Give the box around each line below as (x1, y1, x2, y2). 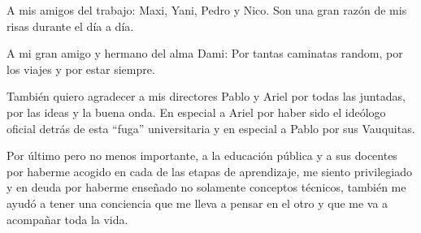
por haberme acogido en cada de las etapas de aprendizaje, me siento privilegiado (7, 162, 412, 179)
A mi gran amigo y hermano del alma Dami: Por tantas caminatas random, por (7, 45, 403, 62)
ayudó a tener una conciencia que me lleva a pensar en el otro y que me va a (7, 194, 388, 211)
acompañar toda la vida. (7, 210, 128, 227)
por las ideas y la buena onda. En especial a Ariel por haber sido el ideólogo (7, 103, 386, 120)
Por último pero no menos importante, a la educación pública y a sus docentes (7, 147, 397, 164)
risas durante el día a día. (7, 17, 134, 34)
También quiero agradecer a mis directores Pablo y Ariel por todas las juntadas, (7, 88, 406, 105)
